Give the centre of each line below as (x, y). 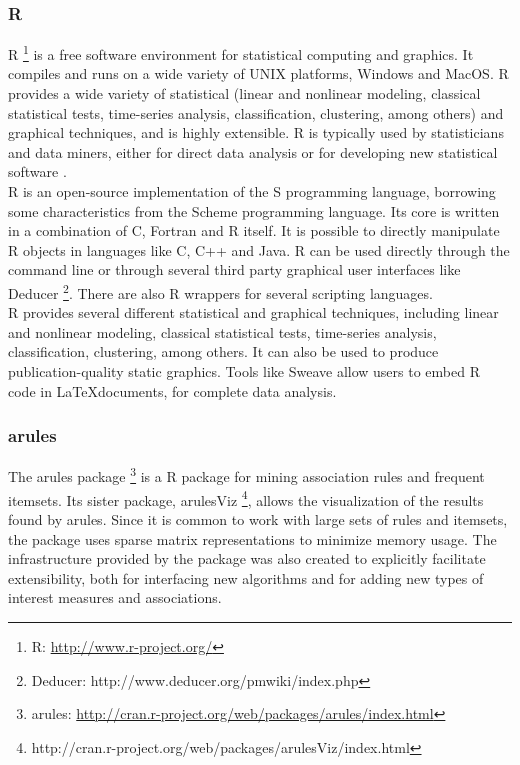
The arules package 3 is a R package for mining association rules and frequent (246, 475)
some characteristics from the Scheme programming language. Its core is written (254, 210)
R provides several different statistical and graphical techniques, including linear (253, 312)
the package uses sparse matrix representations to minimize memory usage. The (252, 538)
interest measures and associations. (115, 597)
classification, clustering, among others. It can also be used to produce (223, 351)
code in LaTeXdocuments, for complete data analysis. (172, 390)
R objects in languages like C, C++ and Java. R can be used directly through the (259, 249)
